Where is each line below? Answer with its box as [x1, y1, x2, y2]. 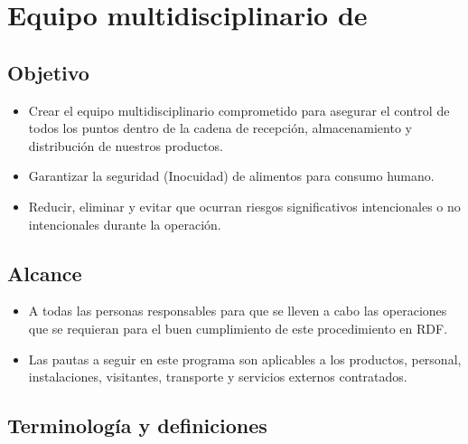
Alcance [7, 259, 82, 287]
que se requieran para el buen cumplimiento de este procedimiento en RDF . [28, 318, 448, 337]
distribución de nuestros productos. [28, 136, 223, 155]
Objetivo [7, 58, 89, 86]
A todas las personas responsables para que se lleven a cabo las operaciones [28, 301, 447, 320]
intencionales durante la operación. [28, 214, 221, 233]
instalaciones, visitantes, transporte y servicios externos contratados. [28, 367, 407, 386]
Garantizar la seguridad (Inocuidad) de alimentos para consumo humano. [28, 166, 435, 185]
